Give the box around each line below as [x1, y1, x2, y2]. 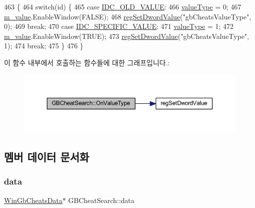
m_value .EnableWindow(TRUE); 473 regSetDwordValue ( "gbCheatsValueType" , [4, 30, 250, 41]
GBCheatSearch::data [68, 195, 135, 205]
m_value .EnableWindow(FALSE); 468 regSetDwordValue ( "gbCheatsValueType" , [4, 11, 252, 21]
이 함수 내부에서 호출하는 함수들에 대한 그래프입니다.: [4, 57, 170, 67]
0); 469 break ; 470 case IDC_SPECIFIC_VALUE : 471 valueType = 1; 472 [4, 21, 234, 31]
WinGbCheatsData [4, 195, 63, 205]
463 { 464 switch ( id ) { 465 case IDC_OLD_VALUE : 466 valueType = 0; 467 [4, 1, 242, 11]
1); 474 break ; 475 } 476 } [4, 40, 84, 51]
